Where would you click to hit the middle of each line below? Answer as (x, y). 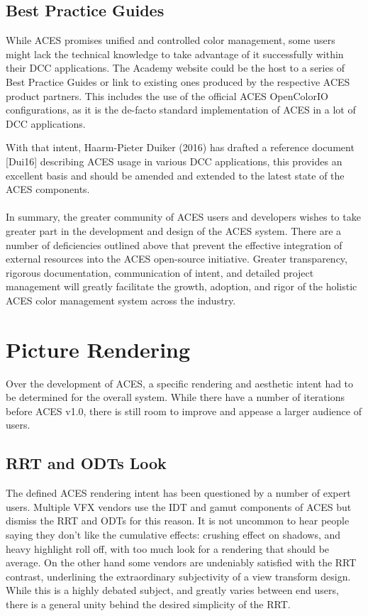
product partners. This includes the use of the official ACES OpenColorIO (167, 95)
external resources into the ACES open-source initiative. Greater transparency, (177, 259)
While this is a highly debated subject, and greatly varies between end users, (172, 590)
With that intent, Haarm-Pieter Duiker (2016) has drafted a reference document (180, 147)
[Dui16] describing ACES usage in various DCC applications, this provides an (174, 161)
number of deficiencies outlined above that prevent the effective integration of (174, 244)
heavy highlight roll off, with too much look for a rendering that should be (168, 548)
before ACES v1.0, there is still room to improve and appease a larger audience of (184, 411)
